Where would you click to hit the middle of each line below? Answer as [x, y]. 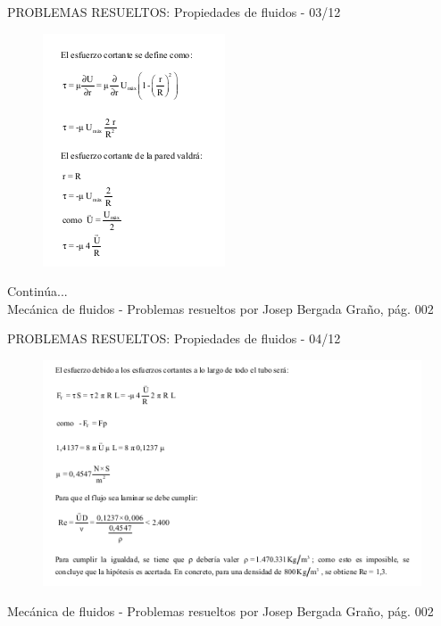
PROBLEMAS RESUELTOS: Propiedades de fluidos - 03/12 [174, 12]
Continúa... [37, 291]
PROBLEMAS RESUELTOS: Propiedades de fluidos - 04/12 [174, 338]
